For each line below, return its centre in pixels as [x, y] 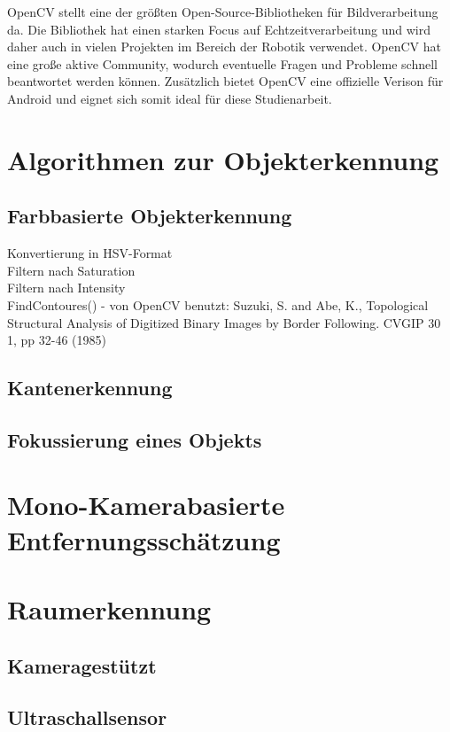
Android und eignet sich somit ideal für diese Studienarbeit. [170, 98]
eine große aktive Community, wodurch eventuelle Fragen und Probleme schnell [222, 63]
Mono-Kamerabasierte [146, 505]
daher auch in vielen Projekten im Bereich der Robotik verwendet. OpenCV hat [225, 47]
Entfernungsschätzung [144, 539]
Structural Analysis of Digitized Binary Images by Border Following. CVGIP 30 [224, 322]
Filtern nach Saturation [71, 270]
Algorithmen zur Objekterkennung [223, 159]
